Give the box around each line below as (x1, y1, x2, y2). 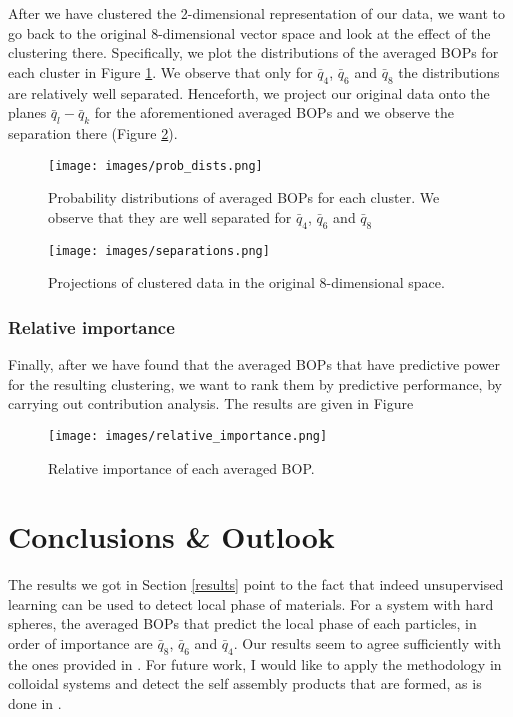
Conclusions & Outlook (8, 516, 335, 557)
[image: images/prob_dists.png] (48, 158, 263, 173)
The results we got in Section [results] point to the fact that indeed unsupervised (8, 574, 504, 595)
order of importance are (8, 633, 153, 654)
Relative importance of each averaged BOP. (48, 457, 315, 478)
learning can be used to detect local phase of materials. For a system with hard (8, 593, 494, 614)
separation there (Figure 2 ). (8, 122, 178, 143)
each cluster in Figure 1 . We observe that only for (8, 61, 313, 82)
